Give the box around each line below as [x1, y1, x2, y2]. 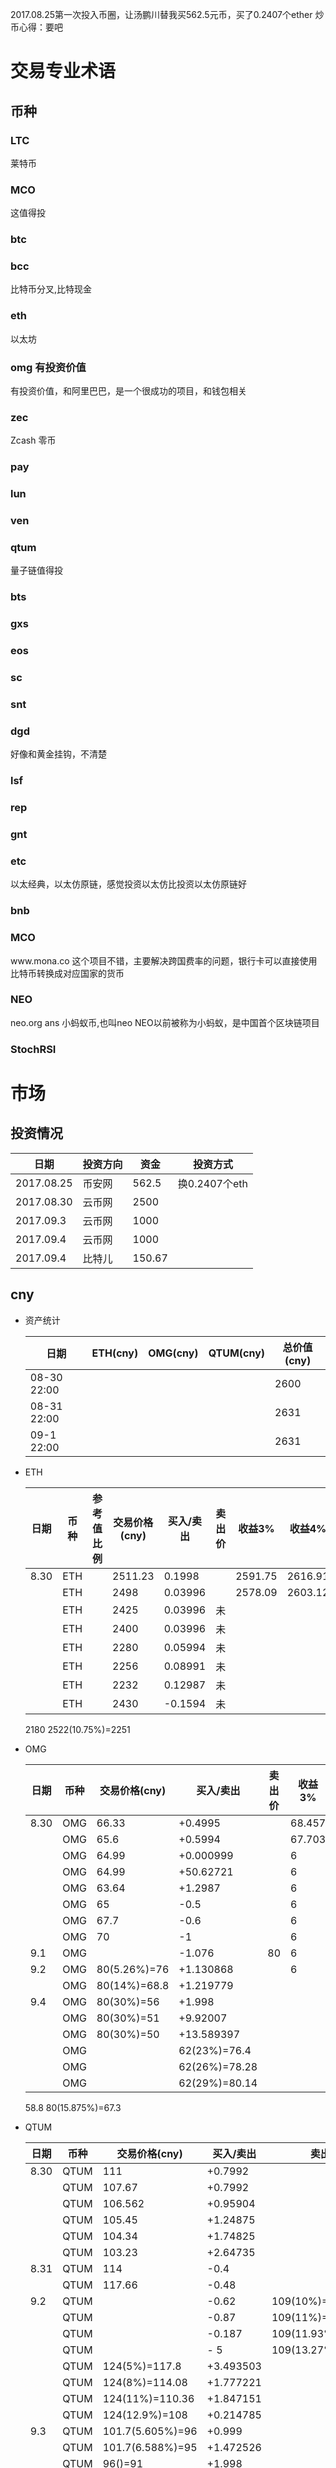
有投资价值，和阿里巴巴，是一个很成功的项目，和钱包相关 [10, 384, 247, 397]
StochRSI [10, 1042, 57, 1056]
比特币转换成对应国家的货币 [10, 967, 125, 979]
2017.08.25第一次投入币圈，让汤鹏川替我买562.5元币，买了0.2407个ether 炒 [10, 9, 325, 20]
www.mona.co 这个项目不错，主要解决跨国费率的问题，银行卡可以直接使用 [10, 954, 318, 967]
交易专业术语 [10, 60, 117, 83]
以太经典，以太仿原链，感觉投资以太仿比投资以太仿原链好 [10, 878, 247, 890]
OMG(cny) [148, 1346, 199, 1360]
